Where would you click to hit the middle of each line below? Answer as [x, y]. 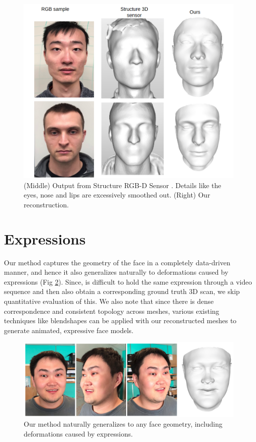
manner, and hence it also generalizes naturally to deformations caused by [116, 272]
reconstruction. [46, 204]
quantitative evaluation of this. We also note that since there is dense [109, 301]
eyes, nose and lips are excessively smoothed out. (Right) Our [117, 195]
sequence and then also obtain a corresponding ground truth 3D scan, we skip [122, 291]
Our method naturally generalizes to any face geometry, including [123, 424]
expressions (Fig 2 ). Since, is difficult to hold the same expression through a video [128, 281]
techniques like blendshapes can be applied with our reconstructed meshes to [120, 320]
